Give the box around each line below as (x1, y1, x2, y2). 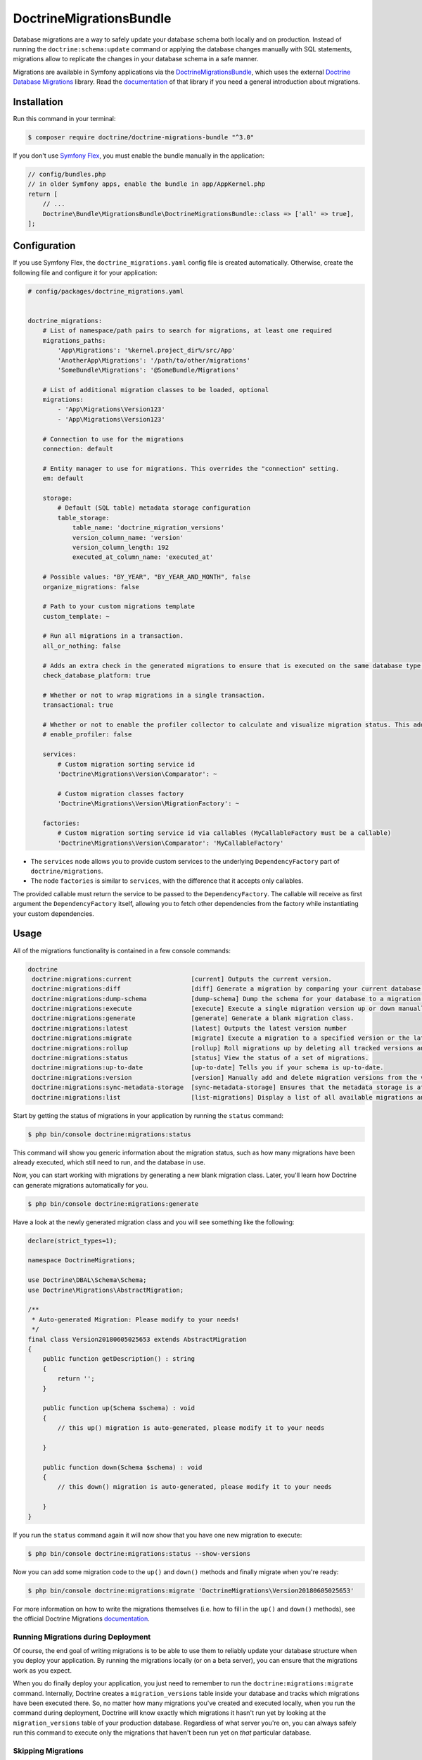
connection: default (42, 445, 114, 453)
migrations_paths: (42, 337, 106, 344)
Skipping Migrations (13, 1746, 84, 1756)
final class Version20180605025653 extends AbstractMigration (27, 1335, 247, 1343)
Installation (13, 96, 63, 108)
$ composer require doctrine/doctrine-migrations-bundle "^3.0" (27, 134, 255, 141)
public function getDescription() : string (42, 1355, 195, 1363)
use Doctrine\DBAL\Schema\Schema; (27, 1276, 147, 1284)
